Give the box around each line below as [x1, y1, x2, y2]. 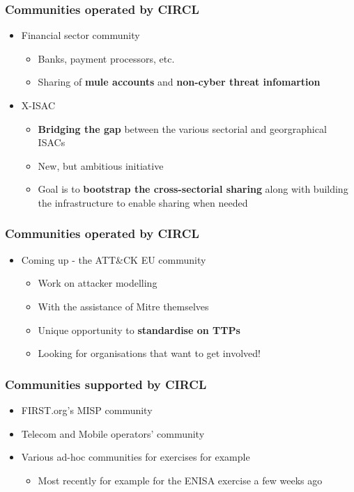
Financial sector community [21, 28, 140, 42]
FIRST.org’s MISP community [21, 402, 153, 417]
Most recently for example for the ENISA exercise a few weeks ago [38, 473, 323, 487]
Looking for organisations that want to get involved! [38, 346, 261, 360]
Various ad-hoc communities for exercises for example [21, 450, 250, 464]
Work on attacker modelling [38, 276, 157, 290]
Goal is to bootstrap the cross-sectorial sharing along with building [38, 182, 348, 196]
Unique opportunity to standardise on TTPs [38, 322, 240, 337]
